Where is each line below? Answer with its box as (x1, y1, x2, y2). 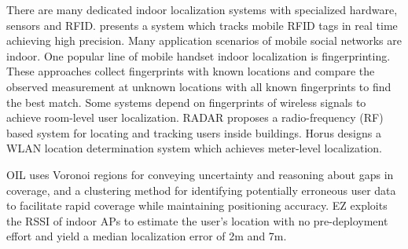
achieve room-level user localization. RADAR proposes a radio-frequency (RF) (6, 109, 384, 126)
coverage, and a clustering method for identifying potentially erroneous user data (6, 181, 396, 198)
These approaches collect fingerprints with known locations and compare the (6, 63, 375, 79)
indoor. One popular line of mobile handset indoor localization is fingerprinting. (6, 47, 391, 64)
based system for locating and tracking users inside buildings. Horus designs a (6, 124, 381, 141)
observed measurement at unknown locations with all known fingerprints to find (6, 78, 391, 94)
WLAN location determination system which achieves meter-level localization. (6, 140, 383, 156)
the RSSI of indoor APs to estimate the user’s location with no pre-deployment (6, 212, 388, 229)
